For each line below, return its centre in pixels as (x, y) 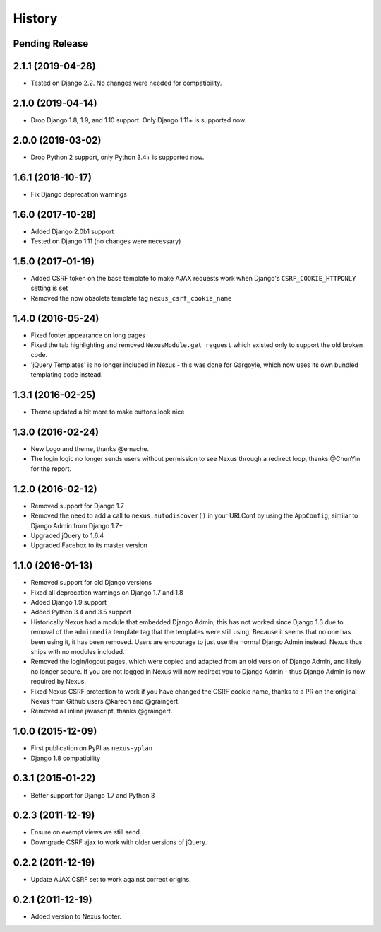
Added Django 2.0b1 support (72, 231)
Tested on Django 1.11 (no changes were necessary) (106, 241)
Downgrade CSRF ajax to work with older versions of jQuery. (119, 842)
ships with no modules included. (78, 651)
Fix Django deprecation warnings (79, 194)
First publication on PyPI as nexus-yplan (92, 748)
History (35, 18)
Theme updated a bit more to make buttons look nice (108, 412)
